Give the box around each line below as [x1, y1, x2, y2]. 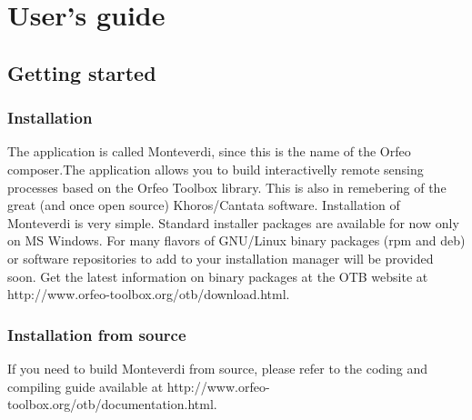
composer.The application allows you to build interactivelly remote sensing [7, 159, 424, 178]
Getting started [7, 58, 156, 86]
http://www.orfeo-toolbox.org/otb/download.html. [7, 285, 290, 304]
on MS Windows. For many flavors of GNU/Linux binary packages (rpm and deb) [7, 231, 466, 250]
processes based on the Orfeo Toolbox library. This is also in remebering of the [7, 177, 447, 196]
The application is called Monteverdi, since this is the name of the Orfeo [7, 142, 411, 161]
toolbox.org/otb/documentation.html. [7, 395, 217, 414]
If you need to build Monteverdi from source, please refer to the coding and [7, 358, 427, 377]
